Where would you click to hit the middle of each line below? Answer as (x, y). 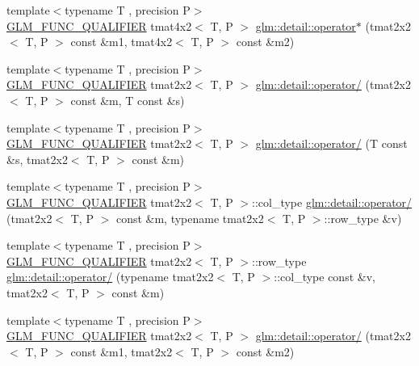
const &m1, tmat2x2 (122, 351)
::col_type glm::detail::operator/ (332, 202)
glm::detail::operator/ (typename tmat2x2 (110, 277)
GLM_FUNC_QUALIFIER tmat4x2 (99, 25)
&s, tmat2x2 (37, 159)
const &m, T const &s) (128, 100)
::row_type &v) (363, 218)
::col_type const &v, (325, 277)
